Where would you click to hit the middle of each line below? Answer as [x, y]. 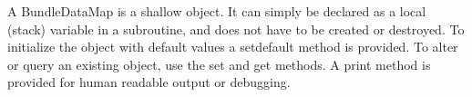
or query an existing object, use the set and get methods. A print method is [219, 64]
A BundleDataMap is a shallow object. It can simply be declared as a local [217, 11]
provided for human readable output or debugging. [149, 82]
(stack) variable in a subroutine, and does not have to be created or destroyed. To [236, 29]
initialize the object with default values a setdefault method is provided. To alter [233, 47]
